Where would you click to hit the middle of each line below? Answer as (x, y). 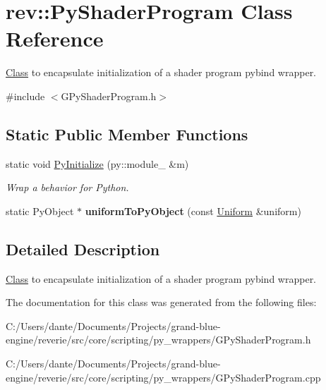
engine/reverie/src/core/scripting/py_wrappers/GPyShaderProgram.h (158, 340)
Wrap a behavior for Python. (67, 187)
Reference (55, 38)
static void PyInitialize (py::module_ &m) (97, 163)
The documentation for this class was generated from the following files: (161, 302)
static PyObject (40, 211)
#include (25, 96)
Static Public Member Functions (127, 134)
